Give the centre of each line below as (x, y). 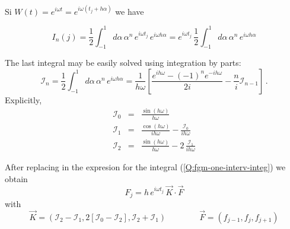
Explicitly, (23, 99)
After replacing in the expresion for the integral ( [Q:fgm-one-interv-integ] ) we (145, 167)
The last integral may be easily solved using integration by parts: (123, 63)
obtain (16, 178)
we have (130, 11)
